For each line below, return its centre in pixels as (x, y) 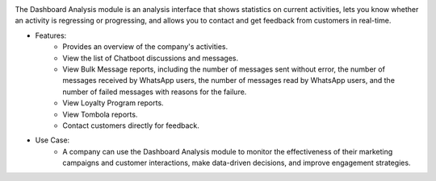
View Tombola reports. (100, 114)
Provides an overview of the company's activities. (145, 47)
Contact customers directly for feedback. (131, 125)
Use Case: (52, 140)
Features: (51, 35)
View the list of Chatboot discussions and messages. (151, 58)
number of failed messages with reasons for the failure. (155, 92)
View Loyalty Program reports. (113, 103)
